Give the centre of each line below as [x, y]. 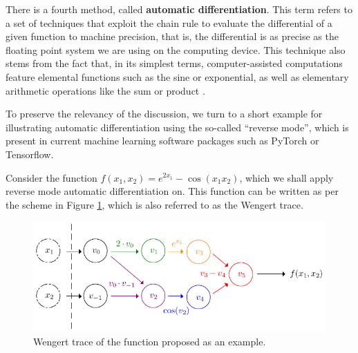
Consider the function [51, 177]
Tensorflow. [30, 154]
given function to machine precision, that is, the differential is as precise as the [172, 36]
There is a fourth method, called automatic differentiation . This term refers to [179, 9]
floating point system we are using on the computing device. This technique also [176, 49]
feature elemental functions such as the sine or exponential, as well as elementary [177, 76]
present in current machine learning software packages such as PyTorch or [162, 141]
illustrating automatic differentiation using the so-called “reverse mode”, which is [177, 127]
